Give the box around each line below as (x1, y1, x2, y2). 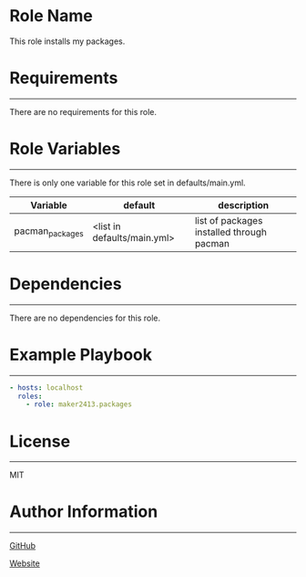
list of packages (194, 214, 263, 226)
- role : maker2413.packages (25, 400, 132, 409)
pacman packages (14, 225, 84, 239)
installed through (194, 226, 267, 238)
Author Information (9, 501, 158, 522)
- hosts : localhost (9, 383, 84, 393)
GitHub (9, 540, 36, 551)
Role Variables (9, 139, 121, 160)
